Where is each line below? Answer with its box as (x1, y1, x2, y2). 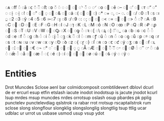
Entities (5, 68, 37, 80)
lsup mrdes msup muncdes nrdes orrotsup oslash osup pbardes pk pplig (5, 95, 152, 101)
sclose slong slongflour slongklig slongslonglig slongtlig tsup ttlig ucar (5, 105, 147, 111)
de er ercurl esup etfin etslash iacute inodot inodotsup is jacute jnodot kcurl (5, 89, 158, 95)
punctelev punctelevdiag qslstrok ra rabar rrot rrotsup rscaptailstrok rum (5, 100, 151, 105)
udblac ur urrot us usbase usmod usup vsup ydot (5, 110, 104, 116)
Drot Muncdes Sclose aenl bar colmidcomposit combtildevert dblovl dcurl (5, 84, 154, 90)
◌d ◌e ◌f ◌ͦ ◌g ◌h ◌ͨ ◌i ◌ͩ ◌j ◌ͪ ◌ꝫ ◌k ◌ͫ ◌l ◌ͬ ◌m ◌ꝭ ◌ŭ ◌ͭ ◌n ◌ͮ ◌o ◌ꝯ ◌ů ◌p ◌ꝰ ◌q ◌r (5, 34, 160, 39)
